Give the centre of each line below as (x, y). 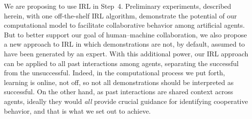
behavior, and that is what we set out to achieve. (78, 110)
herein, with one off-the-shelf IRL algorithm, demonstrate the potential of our (120, 15)
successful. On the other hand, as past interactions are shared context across (119, 92)
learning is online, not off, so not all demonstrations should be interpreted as (119, 82)
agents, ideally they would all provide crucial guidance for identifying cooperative (126, 101)
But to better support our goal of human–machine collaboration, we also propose (126, 34)
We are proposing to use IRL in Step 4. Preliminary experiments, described (118, 6)
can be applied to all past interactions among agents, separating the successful (121, 63)
